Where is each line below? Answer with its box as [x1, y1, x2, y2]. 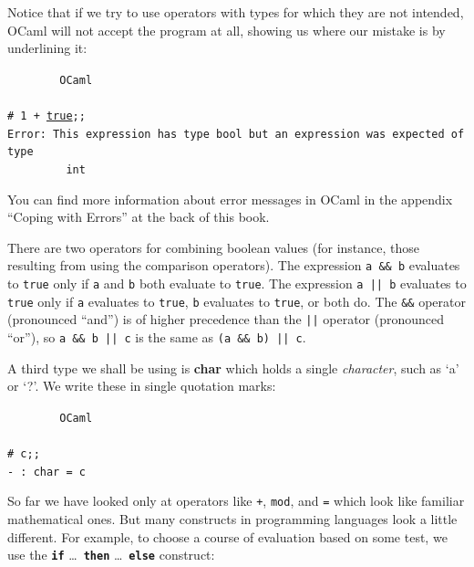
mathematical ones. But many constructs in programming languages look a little [7, 509, 458, 529]
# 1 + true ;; [7, 110, 86, 123]
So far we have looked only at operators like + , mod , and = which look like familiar [7, 491, 465, 510]
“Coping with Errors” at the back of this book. [7, 207, 270, 226]
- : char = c [7, 465, 86, 478]
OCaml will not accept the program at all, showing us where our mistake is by [7, 20, 446, 39]
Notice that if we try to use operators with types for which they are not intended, [7, 3, 464, 21]
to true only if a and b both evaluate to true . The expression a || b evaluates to [7, 274, 467, 293]
